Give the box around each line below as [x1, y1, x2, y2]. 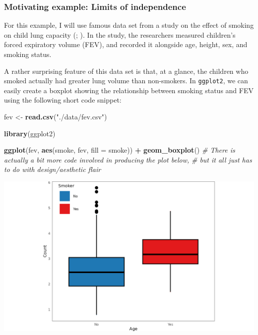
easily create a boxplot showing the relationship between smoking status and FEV [4, 85, 254, 95]
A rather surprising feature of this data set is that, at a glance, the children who [4, 65, 249, 76]
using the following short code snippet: [4, 95, 122, 105]
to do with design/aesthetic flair [4, 164, 101, 174]
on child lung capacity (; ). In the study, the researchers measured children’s [4, 29, 236, 40]
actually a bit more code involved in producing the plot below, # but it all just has [4, 154, 252, 165]
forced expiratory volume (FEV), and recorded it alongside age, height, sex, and [4, 39, 248, 50]
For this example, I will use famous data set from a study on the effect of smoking [4, 20, 254, 30]
